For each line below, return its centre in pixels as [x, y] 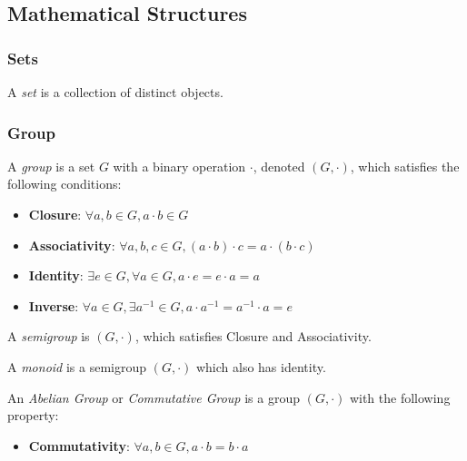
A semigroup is [49, 336]
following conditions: [65, 184]
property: [33, 415]
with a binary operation [179, 166]
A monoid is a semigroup [77, 366]
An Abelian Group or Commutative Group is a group [154, 397]
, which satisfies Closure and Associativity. [253, 336]
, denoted [279, 166]
